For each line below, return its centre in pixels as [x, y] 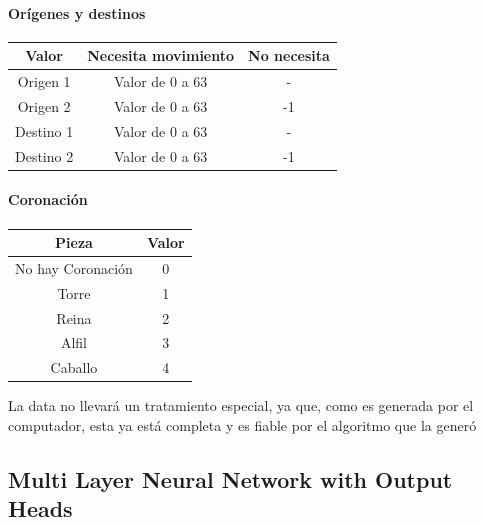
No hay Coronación [74, 267]
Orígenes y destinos [77, 12]
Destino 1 [44, 130]
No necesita [289, 55]
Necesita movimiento [161, 55]
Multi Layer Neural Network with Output [230, 478]
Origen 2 [44, 105]
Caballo [74, 367]
